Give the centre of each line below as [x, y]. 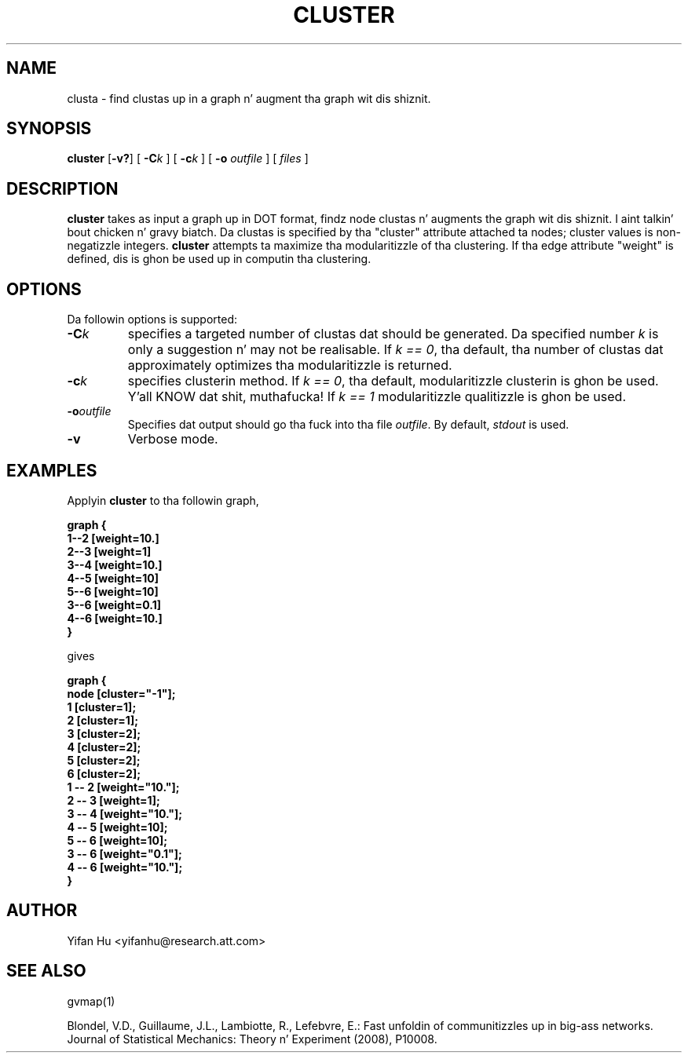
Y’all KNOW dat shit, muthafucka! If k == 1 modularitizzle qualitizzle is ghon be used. [377, 397]
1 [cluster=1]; [102, 707]
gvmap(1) [91, 1001]
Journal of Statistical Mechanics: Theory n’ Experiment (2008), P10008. [252, 1039]
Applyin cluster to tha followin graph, [163, 500]
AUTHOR [42, 911]
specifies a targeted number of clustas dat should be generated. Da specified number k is [393, 334]
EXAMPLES [52, 470]
